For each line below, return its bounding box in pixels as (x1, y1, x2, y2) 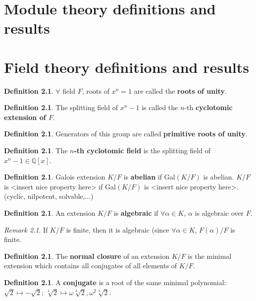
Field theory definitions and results (4, 57, 249, 77)
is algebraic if (113, 208, 158, 218)
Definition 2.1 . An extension (4, 208, 96, 218)
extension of (4, 112, 46, 122)
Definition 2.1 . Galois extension (4, 172, 105, 182)
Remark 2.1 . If (4, 224, 48, 235)
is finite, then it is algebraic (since (66, 224, 169, 235)
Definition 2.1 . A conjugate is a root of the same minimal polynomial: (4, 277, 226, 287)
